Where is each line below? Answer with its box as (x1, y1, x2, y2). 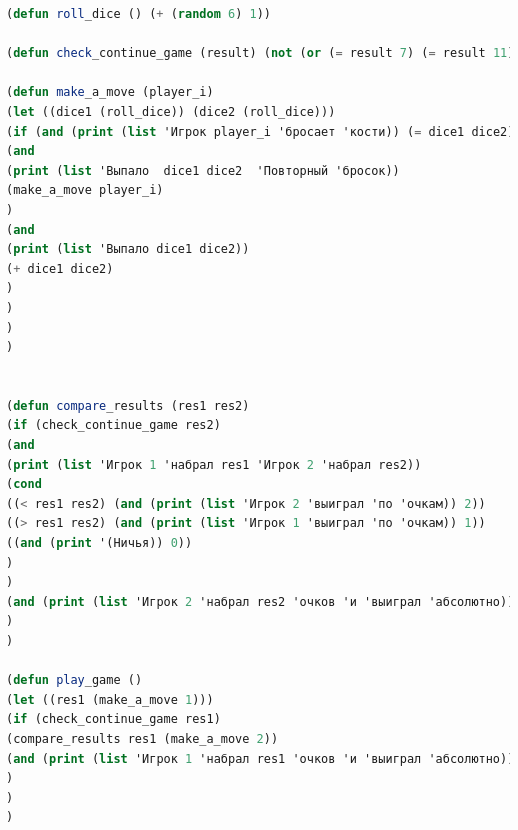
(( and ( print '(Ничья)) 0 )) (6, 536, 193, 551)
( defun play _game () (6, 673, 143, 688)
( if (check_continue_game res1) (6, 712, 221, 727)
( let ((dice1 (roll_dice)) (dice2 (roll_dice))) (6, 104, 336, 119)
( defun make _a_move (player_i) (6, 85, 214, 100)
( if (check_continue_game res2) (6, 418, 221, 433)
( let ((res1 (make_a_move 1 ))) (6, 692, 214, 707)
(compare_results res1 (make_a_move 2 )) (6, 731, 279, 746)
